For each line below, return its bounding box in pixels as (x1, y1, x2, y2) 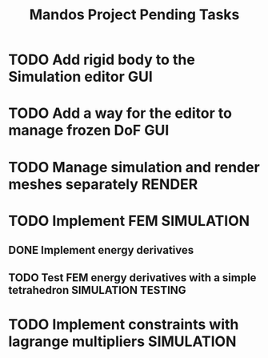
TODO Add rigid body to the (8, 50, 196, 69)
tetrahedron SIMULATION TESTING (8, 283, 186, 297)
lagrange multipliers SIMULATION (8, 332, 237, 350)
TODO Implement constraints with (8, 315, 239, 333)
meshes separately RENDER (8, 175, 198, 193)
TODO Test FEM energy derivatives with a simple (8, 271, 257, 284)
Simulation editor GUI (8, 68, 154, 86)
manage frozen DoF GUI (8, 122, 170, 139)
